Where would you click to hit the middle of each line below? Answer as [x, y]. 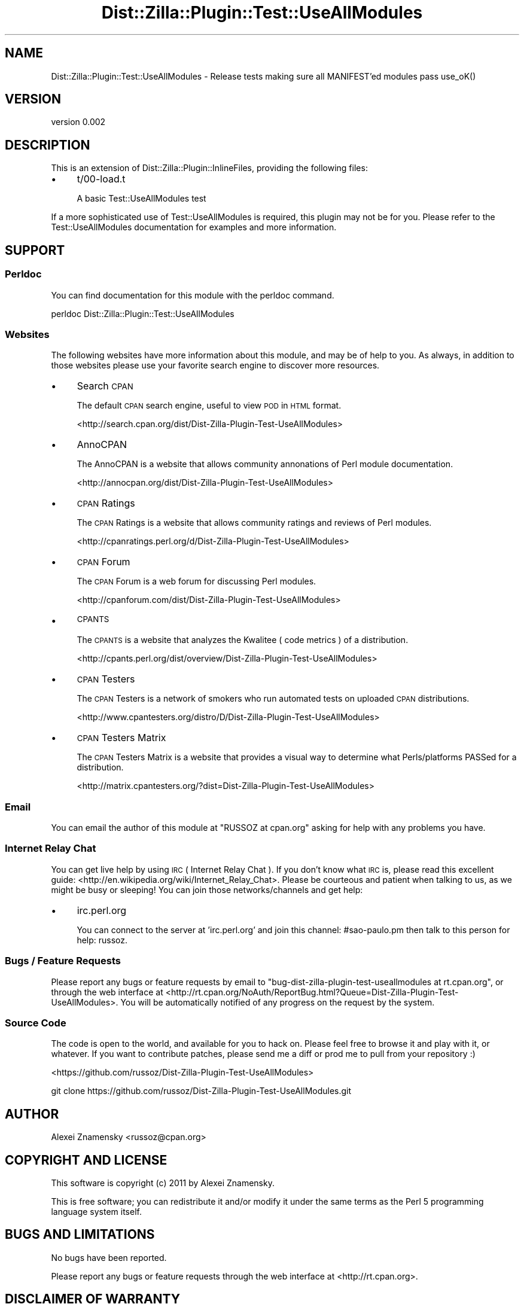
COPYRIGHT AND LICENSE [86, 1160]
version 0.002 [78, 122]
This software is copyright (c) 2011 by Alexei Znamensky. [163, 1183]
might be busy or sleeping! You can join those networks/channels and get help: [207, 889]
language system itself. [96, 1211]
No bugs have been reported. [109, 1257]
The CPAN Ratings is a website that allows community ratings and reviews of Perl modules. [254, 523]
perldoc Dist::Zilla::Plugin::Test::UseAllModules [143, 313]
